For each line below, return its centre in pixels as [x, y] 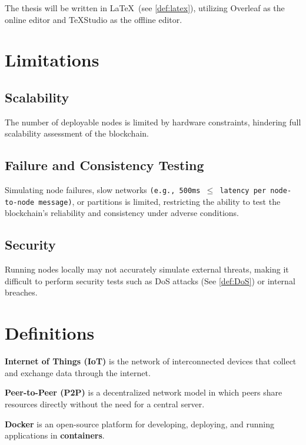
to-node [20, 202]
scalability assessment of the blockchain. [77, 133]
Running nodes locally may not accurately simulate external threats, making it [147, 269]
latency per [243, 191]
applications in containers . [55, 435]
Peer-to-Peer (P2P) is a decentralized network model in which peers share [144, 392]
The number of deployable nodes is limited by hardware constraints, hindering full [153, 122]
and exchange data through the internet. [78, 372]
